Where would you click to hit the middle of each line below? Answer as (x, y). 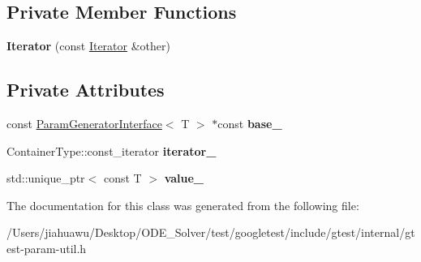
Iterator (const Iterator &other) (88, 46)
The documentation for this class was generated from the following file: (183, 205)
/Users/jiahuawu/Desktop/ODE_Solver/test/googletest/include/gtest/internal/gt (211, 232)
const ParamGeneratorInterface (84, 123)
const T (122, 178)
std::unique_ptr (46, 178)
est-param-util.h (47, 248)
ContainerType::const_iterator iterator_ (112, 150)
